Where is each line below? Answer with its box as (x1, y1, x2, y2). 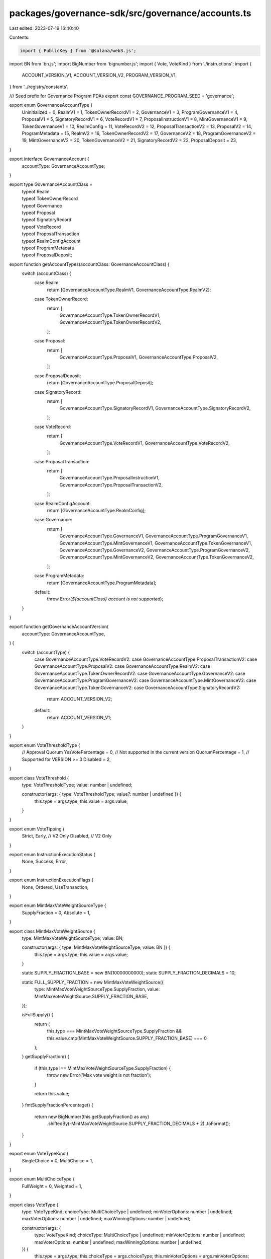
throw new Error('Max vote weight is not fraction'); (47, 1072, 152, 1078)
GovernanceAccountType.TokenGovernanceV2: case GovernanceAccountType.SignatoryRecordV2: (34, 684, 241, 690)
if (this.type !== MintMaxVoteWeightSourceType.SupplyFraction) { (34, 1065, 171, 1071)
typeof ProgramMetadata (22, 245, 74, 251)
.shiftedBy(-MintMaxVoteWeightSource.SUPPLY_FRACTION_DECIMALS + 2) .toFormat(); (47, 1121, 230, 1127)
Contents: (9, 34, 30, 40)
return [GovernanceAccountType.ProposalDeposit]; (47, 380, 154, 386)
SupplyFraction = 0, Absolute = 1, (22, 910, 91, 916)
